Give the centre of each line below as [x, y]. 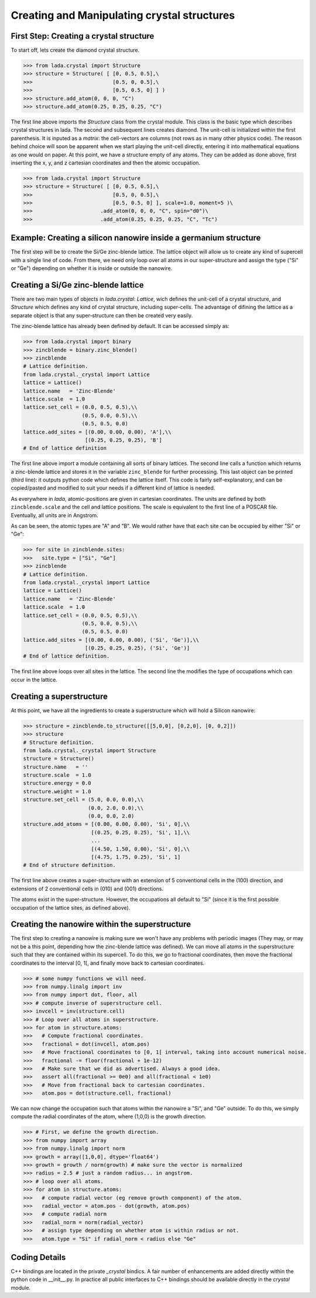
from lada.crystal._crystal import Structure [90, 750]
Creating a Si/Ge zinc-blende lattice [77, 285]
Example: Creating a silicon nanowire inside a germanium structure [136, 238]
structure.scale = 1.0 [57, 775]
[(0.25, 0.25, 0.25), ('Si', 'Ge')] [138, 648]
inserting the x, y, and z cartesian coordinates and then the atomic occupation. [106, 163]
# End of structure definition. [70, 865]
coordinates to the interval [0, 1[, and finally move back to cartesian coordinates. [108, 963]
